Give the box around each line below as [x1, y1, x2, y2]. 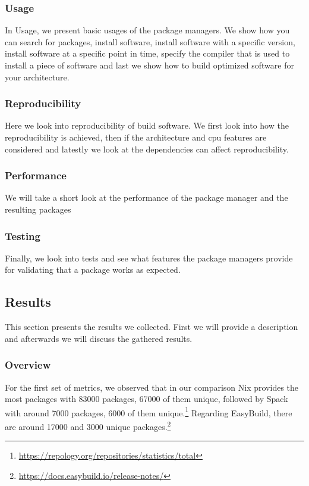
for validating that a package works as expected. [5, 263, 181, 276]
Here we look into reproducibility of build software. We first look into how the [5, 119, 289, 132]
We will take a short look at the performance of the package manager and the [5, 191, 288, 204]
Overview [5, 357, 51, 372]
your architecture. [5, 70, 70, 83]
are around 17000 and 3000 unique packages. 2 [5, 419, 171, 432]
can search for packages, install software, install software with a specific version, [5, 35, 295, 48]
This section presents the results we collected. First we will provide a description [5, 320, 298, 333]
